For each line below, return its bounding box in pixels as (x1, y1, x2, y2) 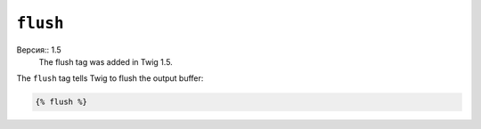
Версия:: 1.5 (16, 44, 61, 55)
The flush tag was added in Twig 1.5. (38, 56, 173, 67)
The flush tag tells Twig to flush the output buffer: (16, 73, 204, 84)
